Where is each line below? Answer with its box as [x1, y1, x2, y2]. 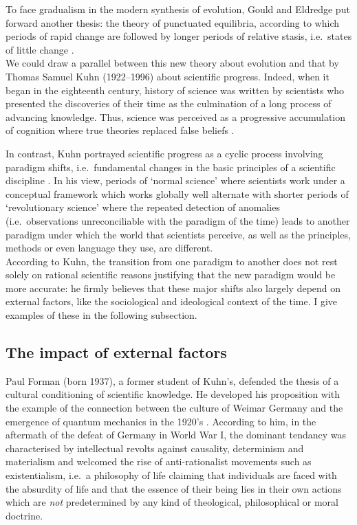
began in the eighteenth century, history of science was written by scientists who [6, 82, 345, 97]
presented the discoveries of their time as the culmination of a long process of [6, 96, 332, 111]
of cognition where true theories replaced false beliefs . [6, 123, 235, 137]
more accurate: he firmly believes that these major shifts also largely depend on [6, 280, 341, 295]
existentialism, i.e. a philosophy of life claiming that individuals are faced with [6, 468, 337, 482]
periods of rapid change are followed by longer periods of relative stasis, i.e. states [6, 29, 352, 43]
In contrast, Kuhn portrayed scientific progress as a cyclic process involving [6, 146, 323, 160]
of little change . [6, 42, 74, 56]
